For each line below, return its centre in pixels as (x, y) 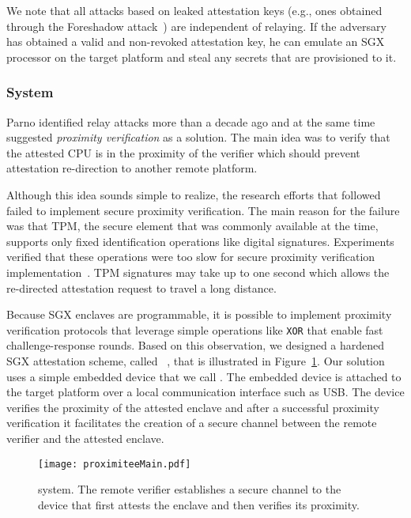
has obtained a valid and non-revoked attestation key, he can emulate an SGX (196, 42)
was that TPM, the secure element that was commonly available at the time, (192, 226)
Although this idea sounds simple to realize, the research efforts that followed (194, 194)
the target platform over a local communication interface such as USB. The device (205, 392)
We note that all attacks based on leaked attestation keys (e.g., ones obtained (194, 10)
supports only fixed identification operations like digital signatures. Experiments (200, 241)
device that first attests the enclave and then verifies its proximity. (199, 504)
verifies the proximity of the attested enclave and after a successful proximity (193, 407)
